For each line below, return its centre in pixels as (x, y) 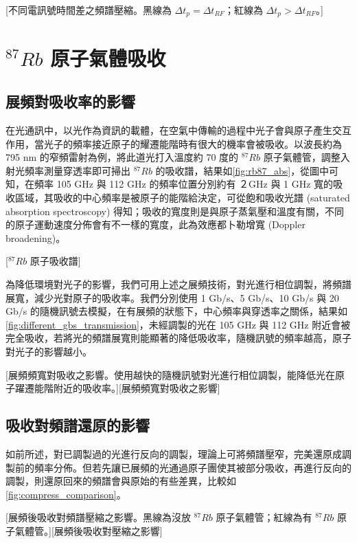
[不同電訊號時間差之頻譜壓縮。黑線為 (89, 10)
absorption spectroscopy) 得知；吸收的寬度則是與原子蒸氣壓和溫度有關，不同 (175, 211)
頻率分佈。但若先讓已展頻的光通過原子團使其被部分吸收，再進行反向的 (193, 467)
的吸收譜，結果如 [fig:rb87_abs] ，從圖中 (242, 170)
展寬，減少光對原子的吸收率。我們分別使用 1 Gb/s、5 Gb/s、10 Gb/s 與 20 (172, 297)
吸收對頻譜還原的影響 (78, 425)
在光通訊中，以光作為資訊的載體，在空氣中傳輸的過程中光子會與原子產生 (169, 130)
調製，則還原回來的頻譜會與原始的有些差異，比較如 (121, 481)
